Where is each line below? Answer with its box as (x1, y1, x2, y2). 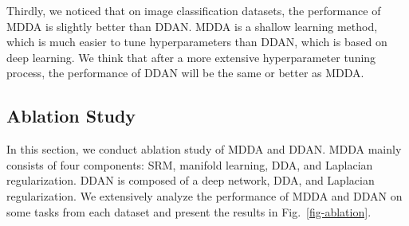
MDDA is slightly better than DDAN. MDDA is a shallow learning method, (6, 18, 378, 34)
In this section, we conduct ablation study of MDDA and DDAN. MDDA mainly (6, 141, 402, 158)
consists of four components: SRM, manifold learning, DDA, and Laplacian (6, 156, 373, 173)
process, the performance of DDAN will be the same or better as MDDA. (6, 64, 364, 81)
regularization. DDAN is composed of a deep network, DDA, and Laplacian (6, 172, 375, 189)
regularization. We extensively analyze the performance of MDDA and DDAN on (6, 187, 403, 204)
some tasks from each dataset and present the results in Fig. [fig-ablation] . (6, 203, 372, 220)
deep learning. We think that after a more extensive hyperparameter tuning (6, 49, 376, 65)
